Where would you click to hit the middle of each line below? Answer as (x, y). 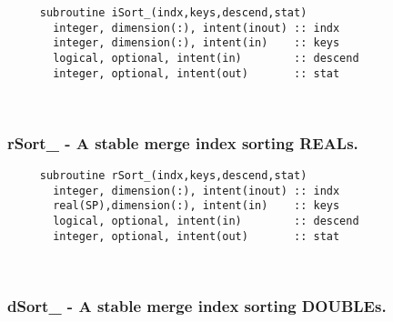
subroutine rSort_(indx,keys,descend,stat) (173, 176)
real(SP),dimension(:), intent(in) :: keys (196, 206)
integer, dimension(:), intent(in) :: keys (196, 43)
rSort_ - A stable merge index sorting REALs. (183, 142)
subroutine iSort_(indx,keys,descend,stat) (173, 13)
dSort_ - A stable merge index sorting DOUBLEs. (197, 305)
